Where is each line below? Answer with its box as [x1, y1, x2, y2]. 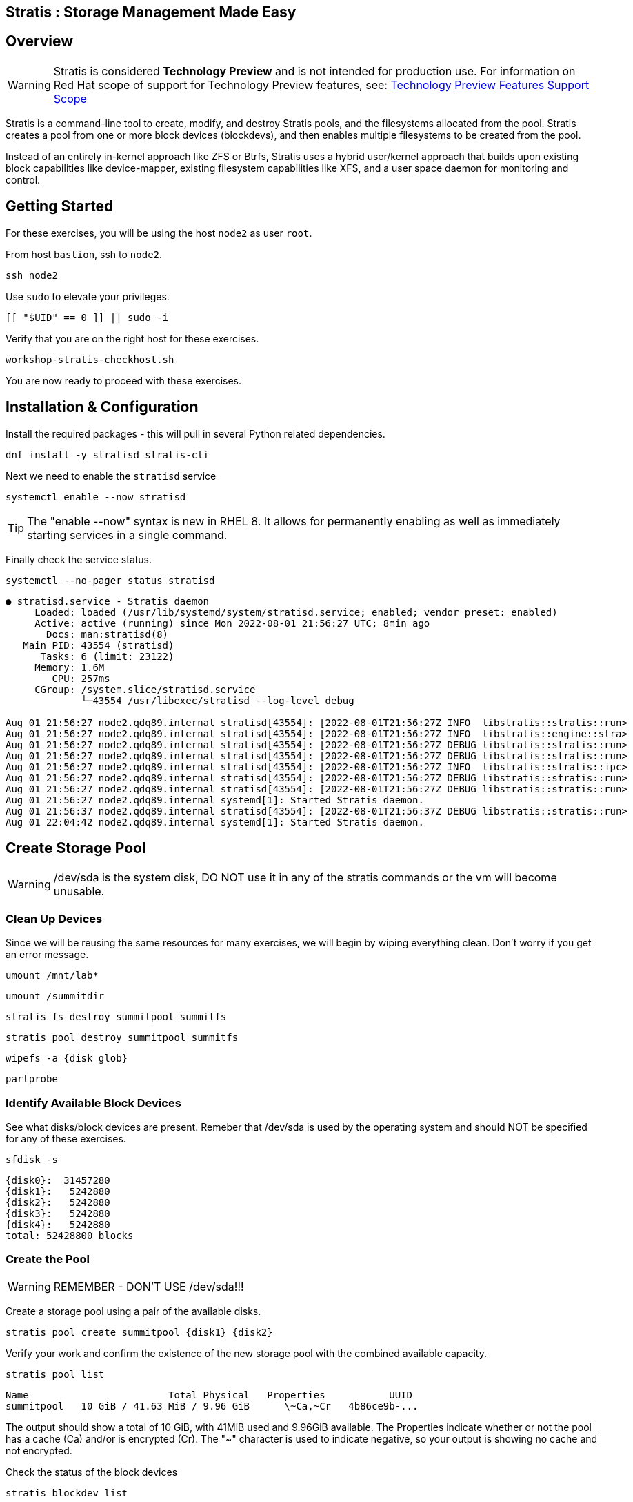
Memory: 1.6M [34, 661, 105, 673]
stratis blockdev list [6, 1487, 128, 1499]
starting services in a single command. [27, 527, 228, 542]
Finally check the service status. [6, 553, 152, 565]
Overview [6, 32, 74, 50]
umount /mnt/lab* [6, 970, 99, 982]
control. [6, 173, 41, 186]
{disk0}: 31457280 [6, 1174, 110, 1186]
